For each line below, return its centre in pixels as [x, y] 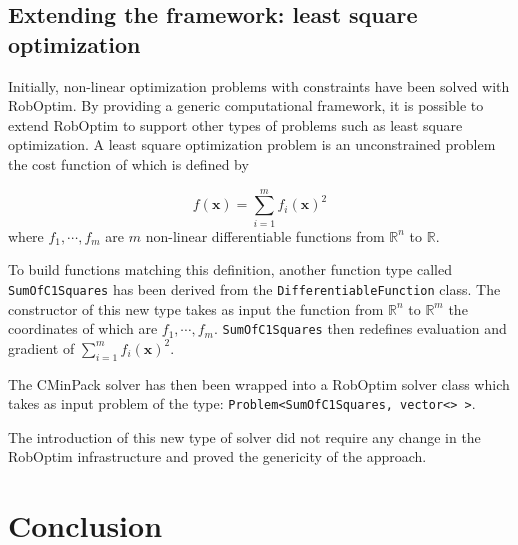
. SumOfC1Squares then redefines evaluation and [360, 328]
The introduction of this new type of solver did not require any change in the [244, 436]
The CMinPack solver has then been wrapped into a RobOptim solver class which [259, 383]
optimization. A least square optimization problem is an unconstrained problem [252, 144]
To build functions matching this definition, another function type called [230, 269]
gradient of [41, 347]
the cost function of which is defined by [128, 163]
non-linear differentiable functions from [265, 235]
